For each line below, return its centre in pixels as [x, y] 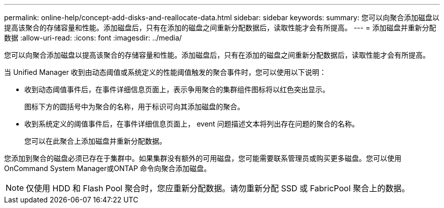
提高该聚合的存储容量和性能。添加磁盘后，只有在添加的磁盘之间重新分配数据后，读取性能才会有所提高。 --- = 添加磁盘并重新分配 [220, 28]
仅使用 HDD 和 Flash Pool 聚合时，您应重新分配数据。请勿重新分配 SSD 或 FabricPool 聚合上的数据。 [218, 188]
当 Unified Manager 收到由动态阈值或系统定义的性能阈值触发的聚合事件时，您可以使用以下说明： [165, 72]
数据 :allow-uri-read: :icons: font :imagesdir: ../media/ [93, 38]
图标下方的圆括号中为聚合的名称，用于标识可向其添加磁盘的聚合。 [134, 107]
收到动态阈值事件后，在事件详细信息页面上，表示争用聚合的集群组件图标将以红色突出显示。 [177, 89]
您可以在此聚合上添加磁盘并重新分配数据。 [95, 141]
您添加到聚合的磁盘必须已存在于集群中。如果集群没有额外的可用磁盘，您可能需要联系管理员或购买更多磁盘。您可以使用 [203, 158]
